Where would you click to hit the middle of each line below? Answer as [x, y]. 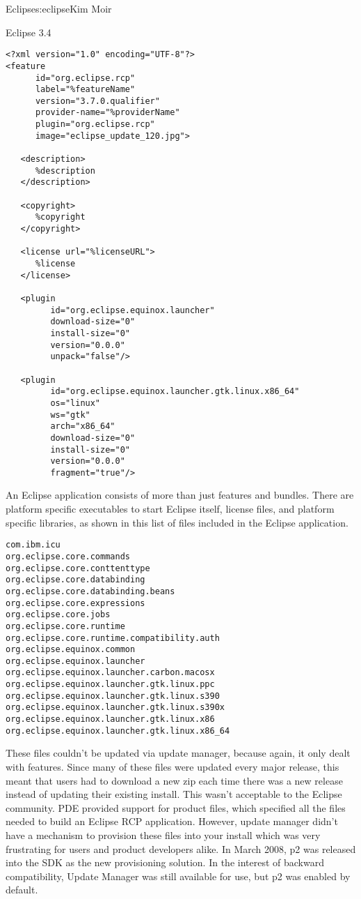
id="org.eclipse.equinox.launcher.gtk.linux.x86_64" [175, 392]
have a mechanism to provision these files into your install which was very [163, 834]
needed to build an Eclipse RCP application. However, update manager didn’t [172, 821]
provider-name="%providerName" [107, 113]
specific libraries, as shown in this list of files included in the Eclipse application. [177, 522]
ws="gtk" [70, 415]
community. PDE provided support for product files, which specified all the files [176, 807]
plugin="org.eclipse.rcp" [95, 124]
